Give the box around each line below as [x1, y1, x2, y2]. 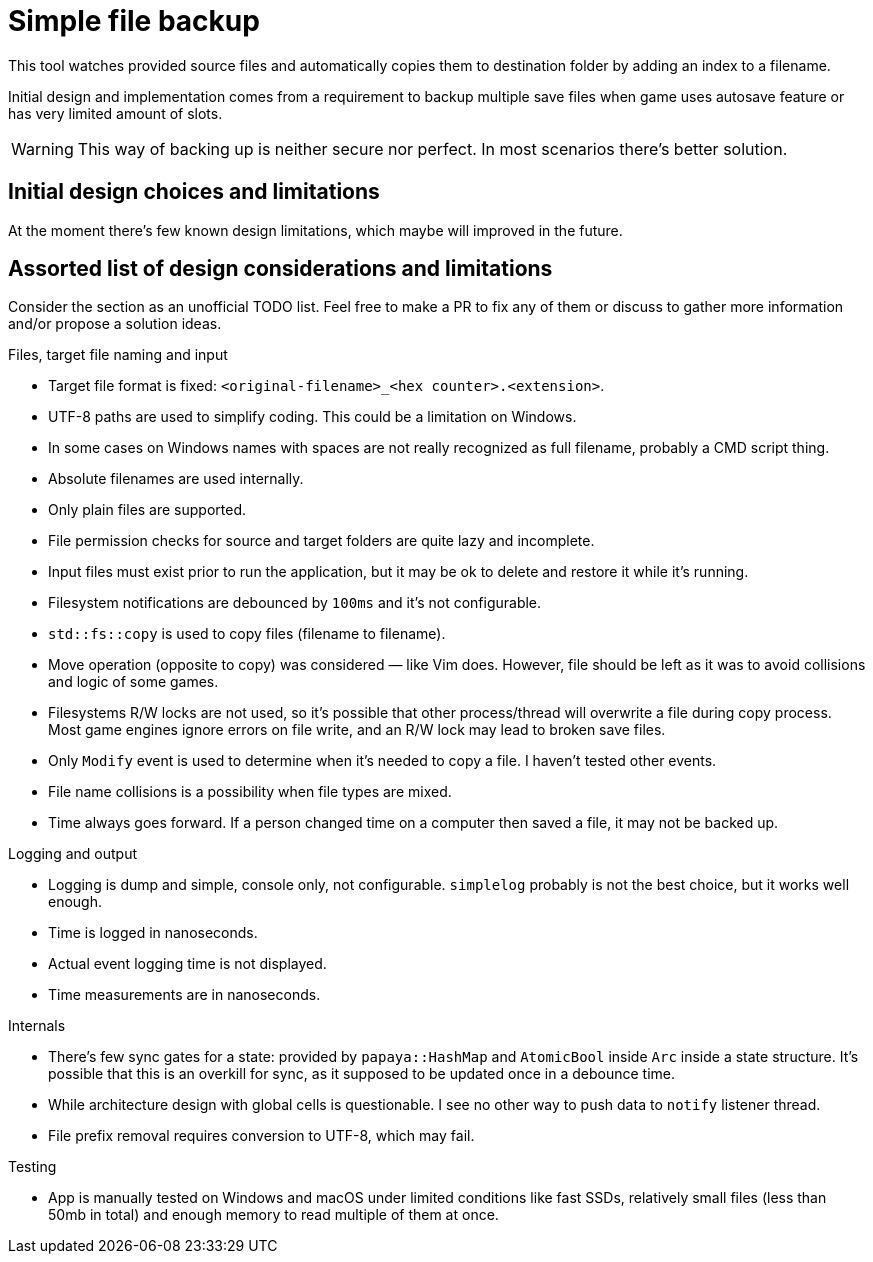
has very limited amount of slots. [8, 104, 223, 122]
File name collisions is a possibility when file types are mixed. [48, 783, 452, 801]
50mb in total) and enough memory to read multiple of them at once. [48, 1206, 499, 1224]
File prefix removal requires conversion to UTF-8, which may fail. [48, 1127, 475, 1145]
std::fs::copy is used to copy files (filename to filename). [48, 625, 446, 643]
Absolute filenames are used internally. [48, 470, 304, 488]
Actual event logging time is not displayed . [48, 955, 327, 973]
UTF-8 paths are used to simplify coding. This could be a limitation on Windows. [48, 408, 577, 426]
